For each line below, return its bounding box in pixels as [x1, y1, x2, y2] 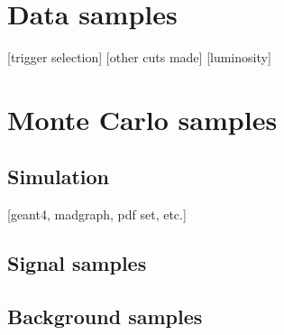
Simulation [7, 163, 110, 191]
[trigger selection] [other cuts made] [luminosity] [7, 48, 271, 67]
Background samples [7, 302, 203, 330]
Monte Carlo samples [7, 100, 278, 137]
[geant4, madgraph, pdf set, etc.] [7, 205, 187, 224]
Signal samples [7, 249, 147, 277]
